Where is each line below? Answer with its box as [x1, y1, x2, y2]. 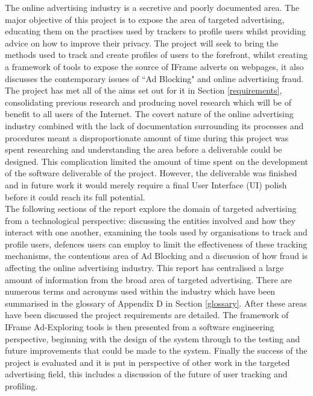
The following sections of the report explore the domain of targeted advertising [5, 202, 297, 215]
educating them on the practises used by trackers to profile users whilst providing [5, 25, 306, 37]
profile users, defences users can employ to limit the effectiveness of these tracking [5, 237, 308, 250]
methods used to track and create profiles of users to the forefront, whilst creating [5, 48, 308, 61]
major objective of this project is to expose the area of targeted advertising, [5, 13, 285, 25]
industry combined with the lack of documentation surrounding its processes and [5, 119, 304, 132]
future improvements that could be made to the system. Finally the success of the [5, 344, 308, 357]
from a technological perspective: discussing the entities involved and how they [5, 214, 296, 226]
